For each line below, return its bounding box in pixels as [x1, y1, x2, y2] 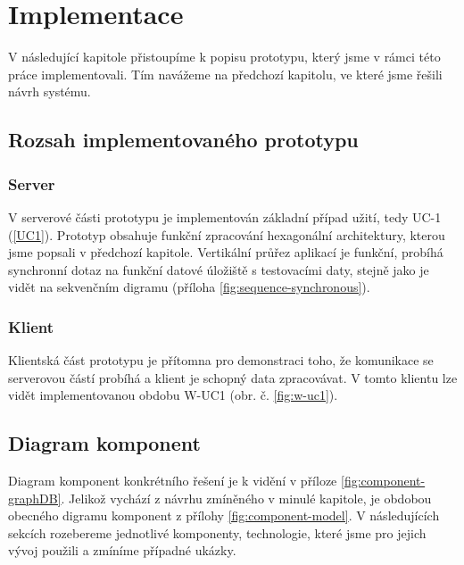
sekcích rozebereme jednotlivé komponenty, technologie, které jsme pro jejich [8, 523, 427, 542]
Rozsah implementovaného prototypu [8, 126, 359, 154]
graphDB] [8, 488, 62, 507]
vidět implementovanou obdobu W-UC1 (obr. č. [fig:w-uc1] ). [8, 386, 338, 404]
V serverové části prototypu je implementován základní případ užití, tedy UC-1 [8, 207, 442, 226]
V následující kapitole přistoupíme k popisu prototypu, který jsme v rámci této [8, 47, 441, 66]
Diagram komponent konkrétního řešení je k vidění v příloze [8, 471, 337, 490]
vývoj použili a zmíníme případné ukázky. [8, 541, 236, 560]
